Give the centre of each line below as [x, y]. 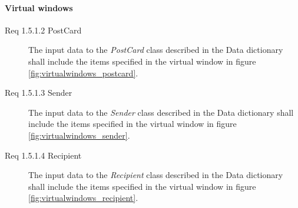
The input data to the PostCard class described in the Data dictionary [156, 50]
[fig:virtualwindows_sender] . [79, 135]
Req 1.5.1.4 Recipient [43, 155]
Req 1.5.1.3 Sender [39, 93]
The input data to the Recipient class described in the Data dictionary [156, 175]
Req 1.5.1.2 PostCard [43, 30]
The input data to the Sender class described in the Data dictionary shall [161, 112]
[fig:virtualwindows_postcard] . [83, 73]
